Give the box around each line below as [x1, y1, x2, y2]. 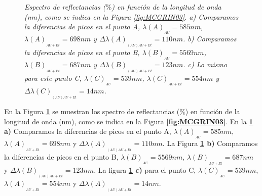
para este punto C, [24, 72, 82, 83]
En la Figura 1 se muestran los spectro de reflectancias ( [4, 106, 180, 117]
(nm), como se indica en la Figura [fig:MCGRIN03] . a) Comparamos [24, 11, 239, 22]
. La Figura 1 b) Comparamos [162, 138, 258, 149]
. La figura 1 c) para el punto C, [94, 164, 196, 175]
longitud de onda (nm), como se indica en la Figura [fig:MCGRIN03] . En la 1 [4, 116, 253, 126]
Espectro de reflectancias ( [24, 2, 106, 12]
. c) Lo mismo [183, 59, 228, 70]
